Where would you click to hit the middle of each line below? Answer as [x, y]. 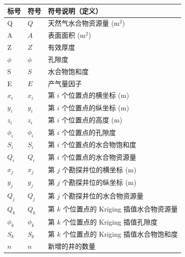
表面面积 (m [67, 35]
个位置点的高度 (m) [92, 120]
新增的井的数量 [72, 246]
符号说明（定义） [75, 10]
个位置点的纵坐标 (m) [95, 107]
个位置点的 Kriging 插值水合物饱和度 [120, 234]
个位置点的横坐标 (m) [95, 95]
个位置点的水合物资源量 [99, 157]
